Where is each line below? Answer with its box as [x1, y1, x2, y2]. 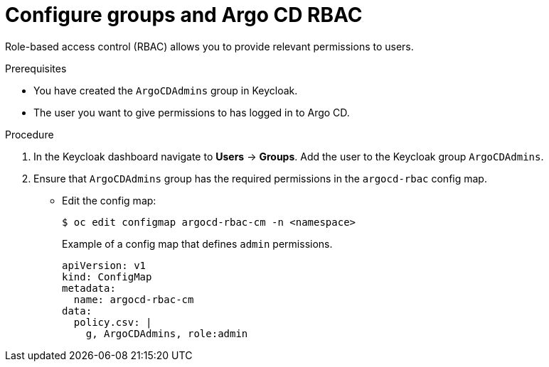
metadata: [62, 282, 116, 294]
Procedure [5, 128, 54, 141]
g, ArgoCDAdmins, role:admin [85, 327, 248, 339]
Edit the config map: [62, 194, 156, 207]
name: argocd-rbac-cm [73, 293, 194, 305]
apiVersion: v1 [62, 259, 146, 271]
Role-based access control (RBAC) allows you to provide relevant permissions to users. [5, 40, 414, 53]
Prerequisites [5, 62, 67, 75]
